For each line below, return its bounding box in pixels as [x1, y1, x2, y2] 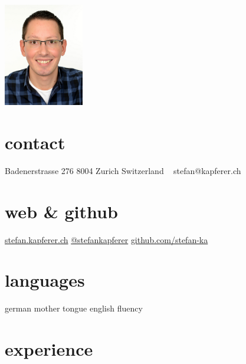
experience [5, 337, 93, 361]
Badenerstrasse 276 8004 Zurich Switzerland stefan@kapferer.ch [5, 164, 241, 176]
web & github [5, 199, 118, 223]
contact [5, 130, 65, 154]
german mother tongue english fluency [5, 302, 143, 314]
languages [5, 268, 85, 292]
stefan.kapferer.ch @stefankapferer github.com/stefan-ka [5, 233, 208, 245]
